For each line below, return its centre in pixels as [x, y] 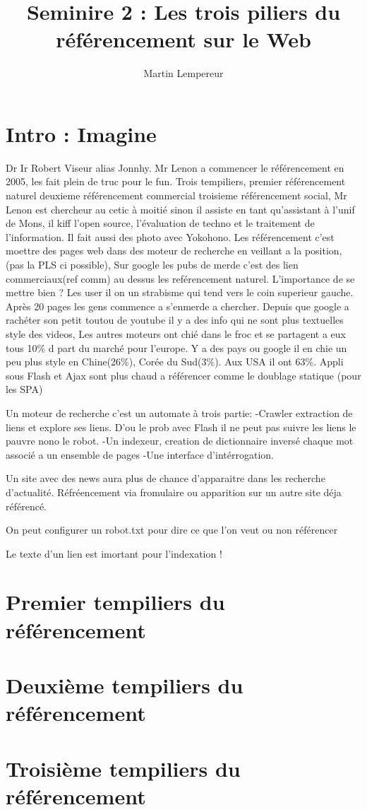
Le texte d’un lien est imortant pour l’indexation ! [114, 553]
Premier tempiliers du [115, 602]
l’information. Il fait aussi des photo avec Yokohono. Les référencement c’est [170, 236]
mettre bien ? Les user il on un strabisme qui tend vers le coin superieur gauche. [180, 292]
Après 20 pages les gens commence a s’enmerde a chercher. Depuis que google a [178, 306]
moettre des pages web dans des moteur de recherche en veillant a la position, [174, 251]
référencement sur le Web [183, 39]
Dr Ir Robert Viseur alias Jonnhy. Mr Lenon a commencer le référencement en [175, 167]
